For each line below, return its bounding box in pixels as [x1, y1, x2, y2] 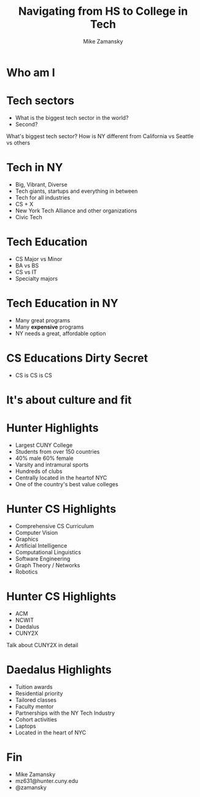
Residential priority [15, 690, 63, 697]
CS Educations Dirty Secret [6, 351, 148, 365]
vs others [6, 139, 31, 146]
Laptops [15, 722, 36, 729]
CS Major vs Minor [15, 255, 63, 262]
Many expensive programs [15, 323, 84, 330]
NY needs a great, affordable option [15, 330, 106, 337]
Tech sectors [6, 94, 75, 108]
